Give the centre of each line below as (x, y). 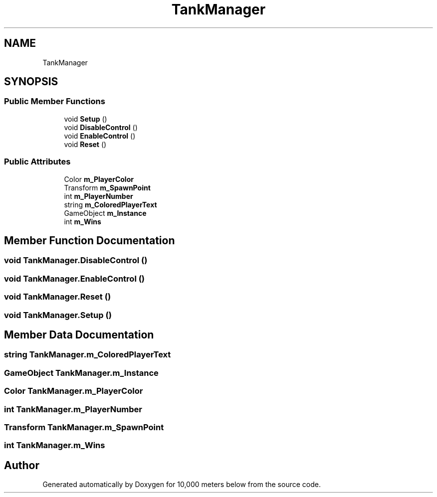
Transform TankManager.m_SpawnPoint (84, 427)
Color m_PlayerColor (99, 179)
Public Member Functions (55, 101)
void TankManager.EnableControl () (75, 278)
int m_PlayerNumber (99, 196)
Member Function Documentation (90, 240)
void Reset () (85, 144)
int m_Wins (83, 221)
